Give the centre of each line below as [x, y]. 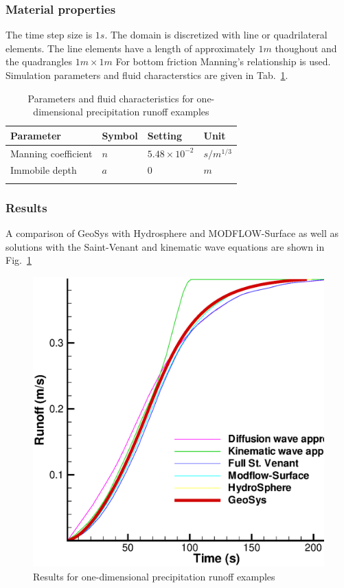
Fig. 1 [19, 260]
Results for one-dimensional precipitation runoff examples [154, 576]
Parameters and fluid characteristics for [111, 98]
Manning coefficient [51, 153]
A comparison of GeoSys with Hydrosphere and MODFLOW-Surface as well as [172, 233]
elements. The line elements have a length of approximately [130, 48]
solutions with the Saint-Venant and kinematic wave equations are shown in [165, 246]
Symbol [120, 135]
